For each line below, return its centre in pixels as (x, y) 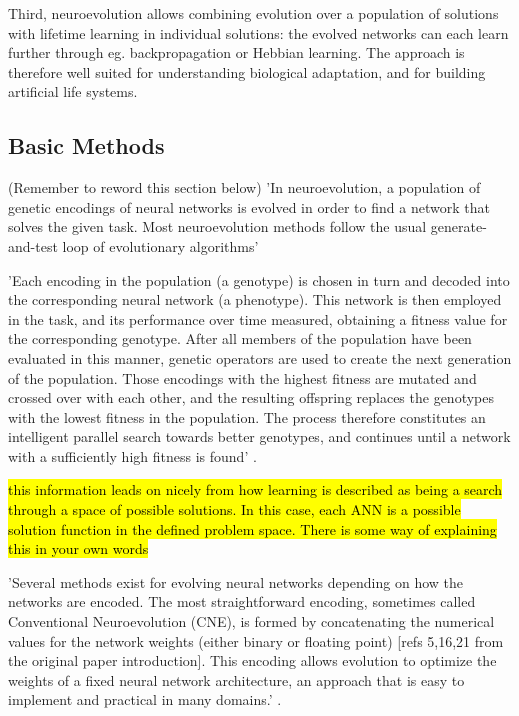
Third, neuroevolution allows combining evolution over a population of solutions (253, 13)
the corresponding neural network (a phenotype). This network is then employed (255, 299)
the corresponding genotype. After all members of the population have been (240, 338)
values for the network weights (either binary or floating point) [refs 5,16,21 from (256, 640)
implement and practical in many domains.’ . (145, 699)
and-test (33, 245)
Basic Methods (86, 145)
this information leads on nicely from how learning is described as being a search (255, 489)
